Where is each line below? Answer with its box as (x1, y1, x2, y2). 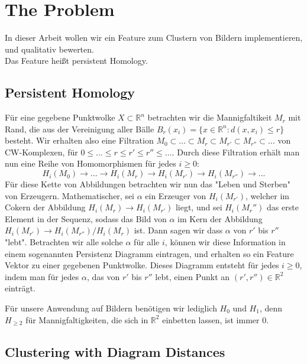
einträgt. (5, 282, 35, 294)
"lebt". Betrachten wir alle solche (5, 236, 123, 248)
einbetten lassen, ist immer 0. (162, 313, 269, 326)
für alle (134, 236, 160, 248)
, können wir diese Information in (164, 236, 286, 248)
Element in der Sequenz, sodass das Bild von (5, 212, 167, 225)
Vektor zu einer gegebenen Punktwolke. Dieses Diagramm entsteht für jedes (5, 259, 279, 271)
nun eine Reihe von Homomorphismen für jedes (5, 157, 176, 170)
